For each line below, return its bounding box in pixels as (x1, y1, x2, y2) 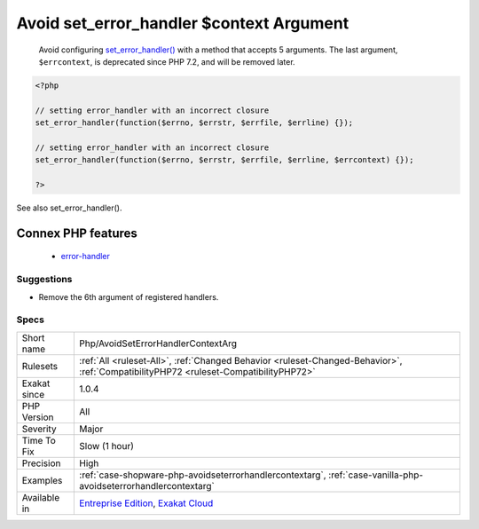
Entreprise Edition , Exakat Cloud (79, 497, 214, 509)
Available (21, 491, 60, 503)
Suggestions (16, 273, 73, 286)
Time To (21, 434, 57, 446)
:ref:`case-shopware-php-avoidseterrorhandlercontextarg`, (79, 469, 327, 481)
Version (21, 411, 54, 423)
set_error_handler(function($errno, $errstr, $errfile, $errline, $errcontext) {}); (35, 155, 414, 165)
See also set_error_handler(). (16, 202, 122, 213)
